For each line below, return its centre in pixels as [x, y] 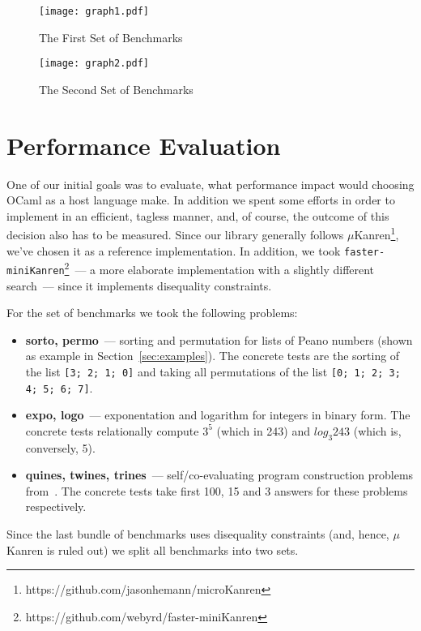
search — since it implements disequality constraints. [139, 285]
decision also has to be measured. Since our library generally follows [175, 235]
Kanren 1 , [376, 234]
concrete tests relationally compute [112, 430]
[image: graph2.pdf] [94, 64]
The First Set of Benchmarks [111, 37]
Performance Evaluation [144, 145]
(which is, [377, 430]
